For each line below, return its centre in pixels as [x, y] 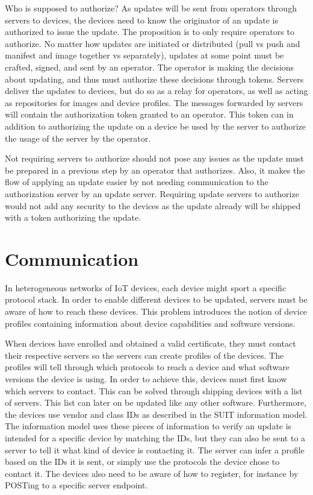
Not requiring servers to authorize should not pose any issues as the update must [154, 158]
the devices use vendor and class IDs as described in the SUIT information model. [156, 414]
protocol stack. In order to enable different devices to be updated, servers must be [156, 299]
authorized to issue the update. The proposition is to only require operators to [150, 32]
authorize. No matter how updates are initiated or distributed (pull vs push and [153, 43]
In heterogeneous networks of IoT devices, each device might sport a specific [146, 287]
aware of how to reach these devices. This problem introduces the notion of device [156, 311]
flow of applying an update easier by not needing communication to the [137, 182]
